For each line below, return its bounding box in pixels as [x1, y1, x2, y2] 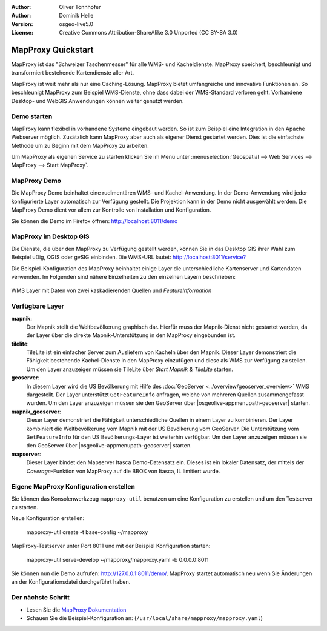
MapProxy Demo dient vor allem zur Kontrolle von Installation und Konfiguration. [11, 206, 211, 213]
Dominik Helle [59, 12, 94, 19]
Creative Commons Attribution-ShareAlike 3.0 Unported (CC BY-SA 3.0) [59, 29, 239, 36]
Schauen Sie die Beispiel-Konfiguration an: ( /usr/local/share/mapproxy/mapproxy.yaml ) [26, 614, 263, 621]
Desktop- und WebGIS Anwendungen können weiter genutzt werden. [11, 97, 184, 104]
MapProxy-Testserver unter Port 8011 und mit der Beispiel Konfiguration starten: [11, 543, 211, 550]
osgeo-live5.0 [59, 20, 94, 27]
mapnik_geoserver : [11, 408, 62, 415]
